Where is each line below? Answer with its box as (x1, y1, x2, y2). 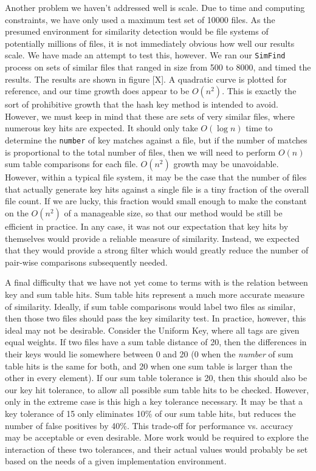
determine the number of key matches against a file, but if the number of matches (5, 134, 307, 146)
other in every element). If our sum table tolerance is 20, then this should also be (5, 371, 307, 384)
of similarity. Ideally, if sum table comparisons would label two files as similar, (5, 300, 296, 312)
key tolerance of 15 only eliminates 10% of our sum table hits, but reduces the (5, 407, 296, 419)
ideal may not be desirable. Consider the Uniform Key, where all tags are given (5, 323, 300, 336)
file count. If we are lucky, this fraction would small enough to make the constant (5, 194, 307, 207)
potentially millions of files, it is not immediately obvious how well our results (5, 36, 295, 49)
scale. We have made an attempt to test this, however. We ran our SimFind (5, 49, 286, 61)
